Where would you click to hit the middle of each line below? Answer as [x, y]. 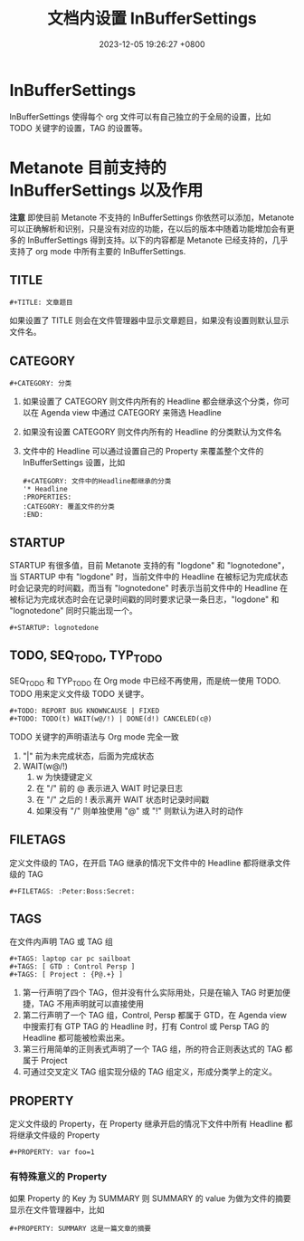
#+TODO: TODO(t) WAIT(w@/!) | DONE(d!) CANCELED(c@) [111, 719]
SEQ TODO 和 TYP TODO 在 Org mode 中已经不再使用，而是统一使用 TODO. [145, 682]
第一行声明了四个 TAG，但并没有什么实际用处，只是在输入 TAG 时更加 [152, 993]
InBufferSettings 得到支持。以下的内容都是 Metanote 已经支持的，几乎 [157, 240]
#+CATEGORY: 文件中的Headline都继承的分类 [97, 482]
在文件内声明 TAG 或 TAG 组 [61, 941]
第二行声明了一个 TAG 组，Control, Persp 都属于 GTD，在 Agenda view [155, 1016]
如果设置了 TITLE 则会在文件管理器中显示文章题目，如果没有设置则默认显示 [149, 320]
